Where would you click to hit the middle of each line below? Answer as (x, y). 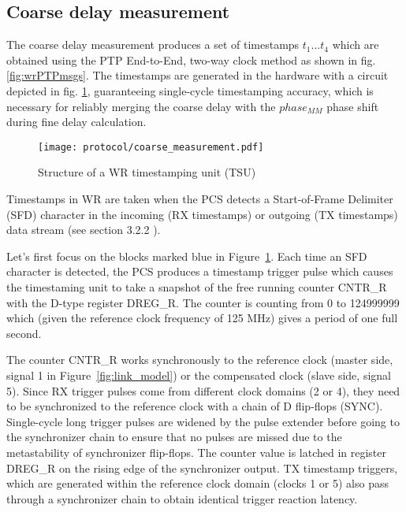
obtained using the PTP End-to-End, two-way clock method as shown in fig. (191, 59)
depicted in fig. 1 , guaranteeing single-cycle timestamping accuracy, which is (190, 90)
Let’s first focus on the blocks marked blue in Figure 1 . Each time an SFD (187, 256)
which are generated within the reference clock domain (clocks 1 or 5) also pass (198, 483)
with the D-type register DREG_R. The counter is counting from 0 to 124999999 (203, 302)
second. (24, 333)
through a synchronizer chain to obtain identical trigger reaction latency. (182, 498)
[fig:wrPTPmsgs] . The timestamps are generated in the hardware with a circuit (197, 75)
